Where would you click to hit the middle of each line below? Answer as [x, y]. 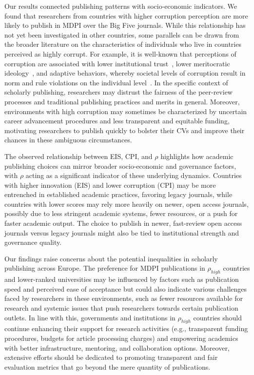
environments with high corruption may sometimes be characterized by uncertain [126, 111]
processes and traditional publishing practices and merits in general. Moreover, [122, 101]
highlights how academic [197, 156]
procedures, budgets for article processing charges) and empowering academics [121, 338]
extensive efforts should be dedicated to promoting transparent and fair [111, 357]
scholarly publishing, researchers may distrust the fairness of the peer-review [118, 92]
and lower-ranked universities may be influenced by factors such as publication [122, 279]
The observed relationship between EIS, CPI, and [78, 156]
